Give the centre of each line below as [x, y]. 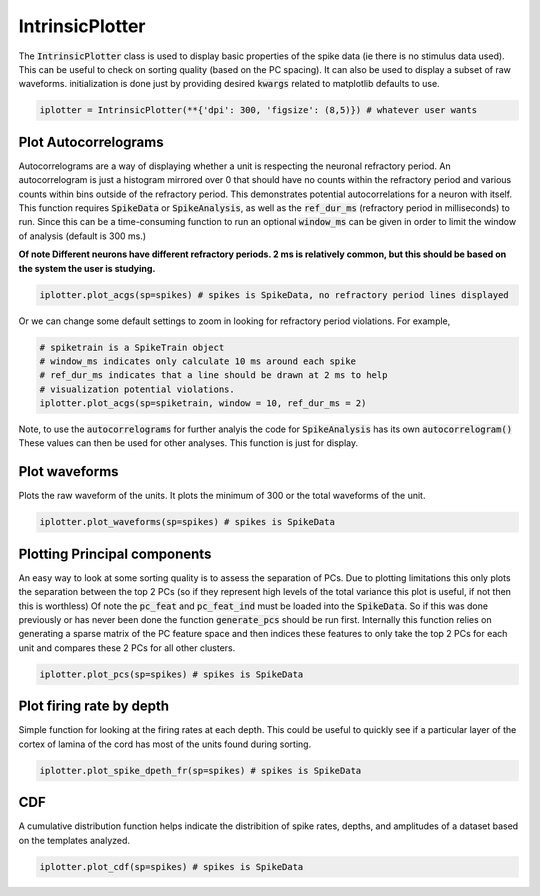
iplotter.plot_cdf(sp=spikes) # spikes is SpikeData [171, 866]
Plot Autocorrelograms [91, 141]
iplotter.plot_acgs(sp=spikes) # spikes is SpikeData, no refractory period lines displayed [274, 294]
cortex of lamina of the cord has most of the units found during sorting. [165, 744]
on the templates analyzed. [74, 840]
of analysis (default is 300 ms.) [82, 236]
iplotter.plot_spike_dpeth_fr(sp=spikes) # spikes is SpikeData [200, 770]
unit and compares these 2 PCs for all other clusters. [127, 647]
